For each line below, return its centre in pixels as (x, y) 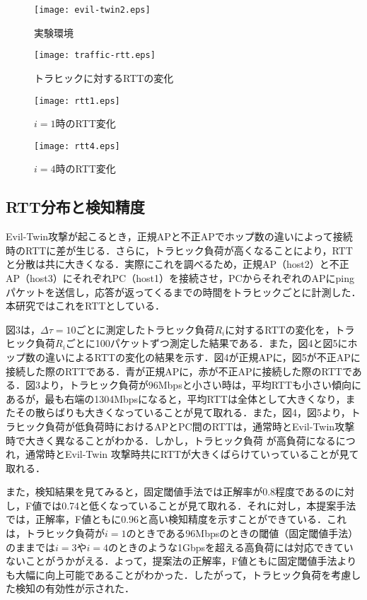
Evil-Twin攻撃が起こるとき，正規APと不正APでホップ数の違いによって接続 (179, 236)
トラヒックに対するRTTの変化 (104, 77)
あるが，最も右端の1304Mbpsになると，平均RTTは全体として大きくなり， (176, 398)
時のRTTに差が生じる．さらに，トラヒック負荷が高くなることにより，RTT (179, 250)
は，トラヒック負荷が (55, 533)
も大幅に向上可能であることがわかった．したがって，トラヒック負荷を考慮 (179, 574)
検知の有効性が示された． (75, 588)
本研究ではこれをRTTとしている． (85, 306)
